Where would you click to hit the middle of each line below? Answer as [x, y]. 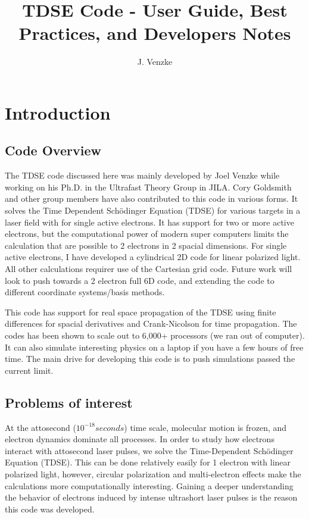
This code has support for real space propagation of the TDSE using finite [141, 312]
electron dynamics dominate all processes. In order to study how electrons [140, 439]
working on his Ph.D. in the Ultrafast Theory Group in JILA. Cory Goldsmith [148, 187]
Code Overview [53, 150]
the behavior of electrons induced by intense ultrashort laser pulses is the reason [151, 497]
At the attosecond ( [40, 427]
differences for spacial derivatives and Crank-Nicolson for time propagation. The [151, 323]
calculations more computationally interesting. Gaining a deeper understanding [149, 485]
